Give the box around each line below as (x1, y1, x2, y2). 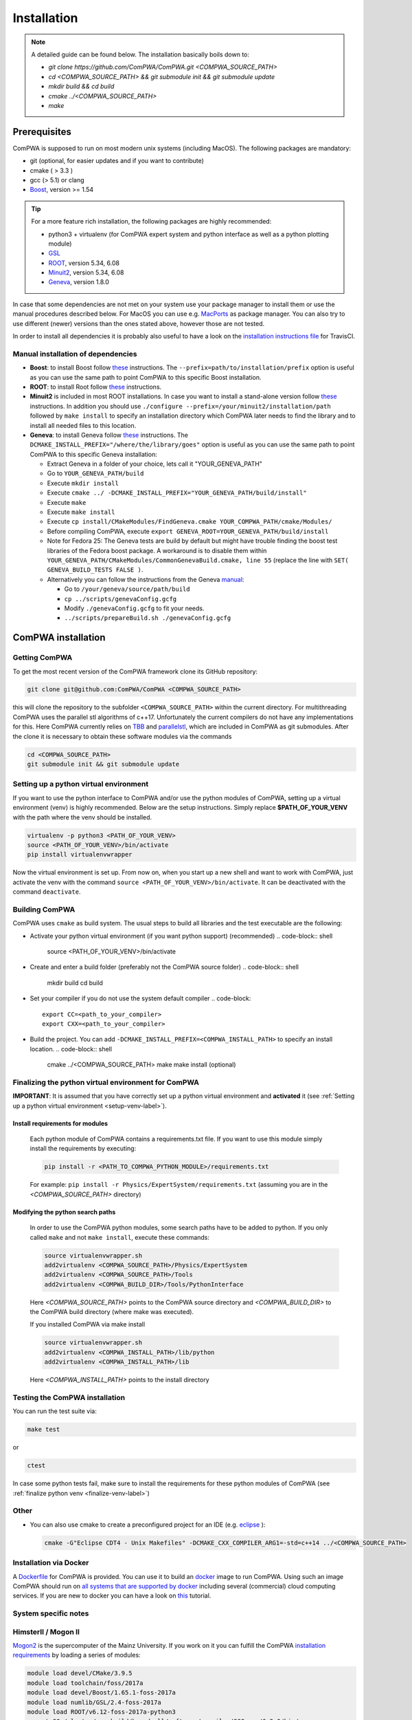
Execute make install (47, 508, 115, 516)
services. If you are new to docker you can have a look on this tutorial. (12, 1591, 211, 1600)
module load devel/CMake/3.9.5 (27, 1669, 133, 1677)
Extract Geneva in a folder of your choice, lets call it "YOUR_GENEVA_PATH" (47, 460, 262, 468)
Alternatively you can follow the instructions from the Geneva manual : (47, 575, 244, 583)
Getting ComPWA (12, 653, 73, 663)
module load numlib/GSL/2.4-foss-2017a (27, 1698, 161, 1706)
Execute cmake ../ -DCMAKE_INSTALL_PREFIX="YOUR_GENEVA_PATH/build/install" (47, 488, 307, 497)
